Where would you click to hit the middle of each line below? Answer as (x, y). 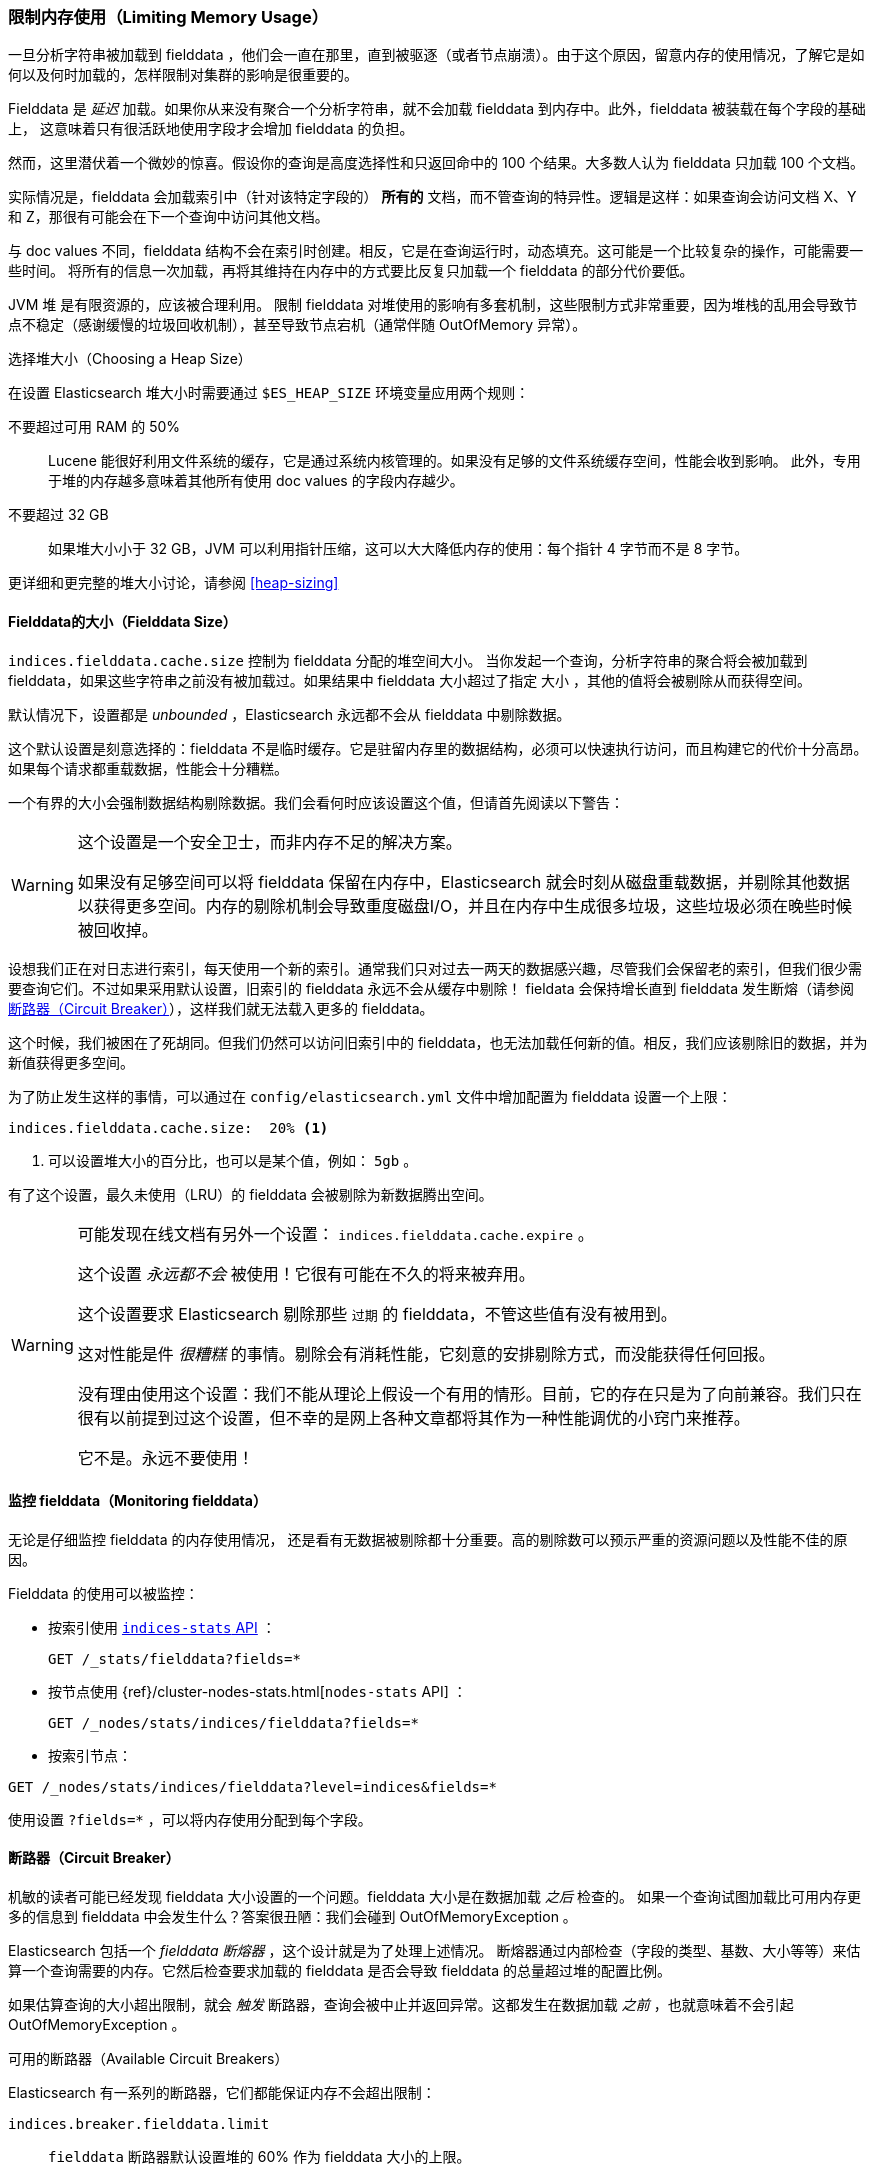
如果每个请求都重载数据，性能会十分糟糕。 (148, 768)
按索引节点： (90, 1755)
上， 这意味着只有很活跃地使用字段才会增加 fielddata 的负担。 (211, 129)
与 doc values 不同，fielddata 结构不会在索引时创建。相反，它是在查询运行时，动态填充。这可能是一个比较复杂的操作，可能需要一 (436, 251)
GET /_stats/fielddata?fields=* (174, 1658)
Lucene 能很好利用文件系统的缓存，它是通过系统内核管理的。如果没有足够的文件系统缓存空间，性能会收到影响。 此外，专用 (454, 461)
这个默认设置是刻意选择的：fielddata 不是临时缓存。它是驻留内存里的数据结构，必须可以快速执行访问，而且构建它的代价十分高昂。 (438, 748)
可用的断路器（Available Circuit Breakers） (148, 2059)
